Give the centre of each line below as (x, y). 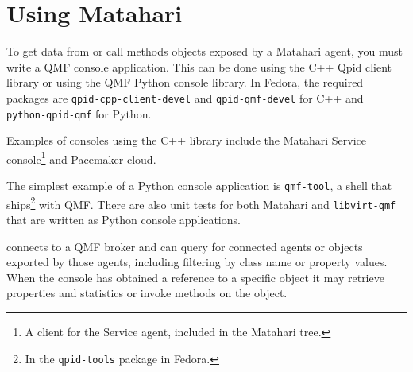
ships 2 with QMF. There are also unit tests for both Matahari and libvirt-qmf (201, 203)
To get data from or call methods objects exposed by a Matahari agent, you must (205, 51)
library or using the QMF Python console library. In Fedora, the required (185, 82)
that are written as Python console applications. (124, 220)
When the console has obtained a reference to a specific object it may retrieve (195, 277)
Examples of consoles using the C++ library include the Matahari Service (186, 140)
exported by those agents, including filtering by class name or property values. (197, 262)
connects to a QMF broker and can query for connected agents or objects (185, 246)
